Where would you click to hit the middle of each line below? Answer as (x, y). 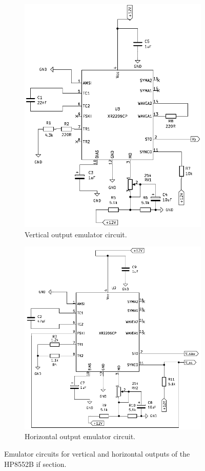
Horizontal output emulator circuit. (80, 436)
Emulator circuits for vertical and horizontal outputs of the (97, 454)
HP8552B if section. (35, 464)
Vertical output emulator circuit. (76, 234)
